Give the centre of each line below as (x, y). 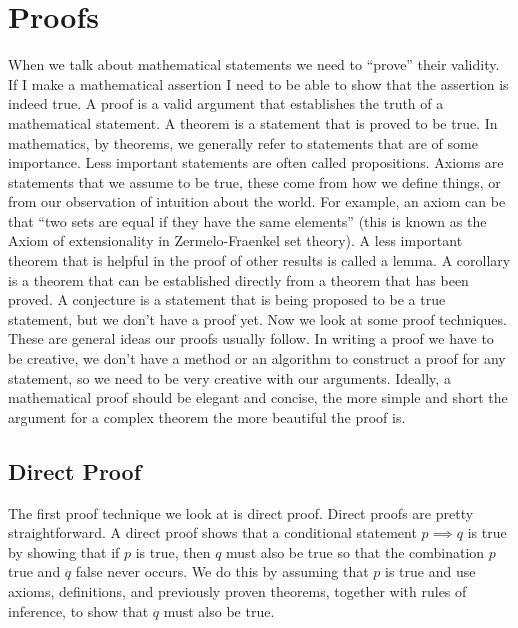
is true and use (430, 571)
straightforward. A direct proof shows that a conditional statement (212, 532)
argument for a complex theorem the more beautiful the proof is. (207, 416)
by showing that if (64, 551)
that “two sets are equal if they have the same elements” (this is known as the (247, 220)
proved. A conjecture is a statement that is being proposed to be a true (227, 299)
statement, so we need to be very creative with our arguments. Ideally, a (229, 377)
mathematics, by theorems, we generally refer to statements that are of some (243, 142)
